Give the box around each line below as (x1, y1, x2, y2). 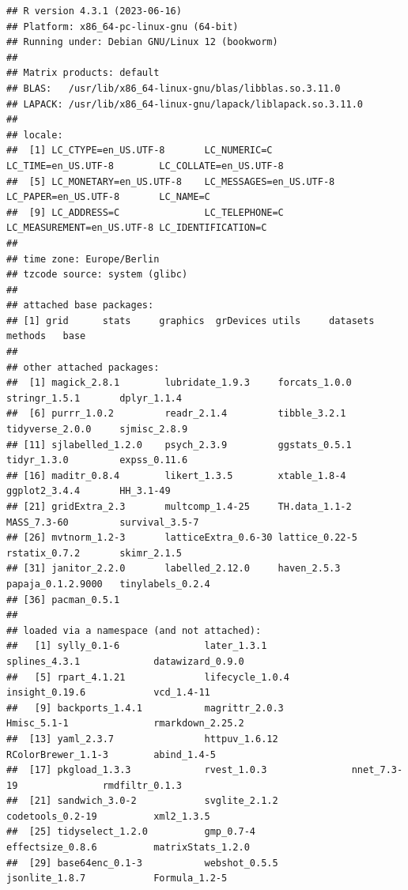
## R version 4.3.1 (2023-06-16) (6, 6, 182, 17)
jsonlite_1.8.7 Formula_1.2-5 (6, 873, 228, 884)
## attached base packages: (6, 300, 154, 311)
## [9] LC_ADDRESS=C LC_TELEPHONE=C (6, 206, 284, 218)
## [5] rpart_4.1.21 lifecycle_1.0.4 (6, 671, 289, 683)
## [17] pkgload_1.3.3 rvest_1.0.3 (6, 764, 267, 776)
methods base (6, 330, 86, 342)
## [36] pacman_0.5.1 (6, 594, 120, 605)
